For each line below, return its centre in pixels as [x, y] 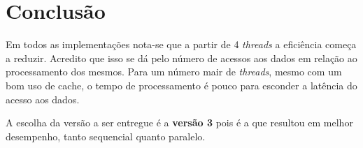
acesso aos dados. [43, 99]
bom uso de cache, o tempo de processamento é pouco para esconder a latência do [181, 85]
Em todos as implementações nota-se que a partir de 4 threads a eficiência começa [181, 44]
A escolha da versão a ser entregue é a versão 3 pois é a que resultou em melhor [179, 123]
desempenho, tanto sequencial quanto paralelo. [106, 136]
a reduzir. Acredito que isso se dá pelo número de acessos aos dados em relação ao [181, 58]
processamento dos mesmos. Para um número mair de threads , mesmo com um [174, 72]
